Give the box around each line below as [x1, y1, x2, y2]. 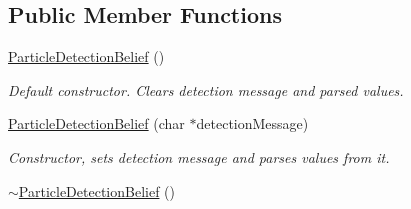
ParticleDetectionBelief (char [8, 113, 185, 134]
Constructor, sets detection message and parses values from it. [8, 146, 390, 167]
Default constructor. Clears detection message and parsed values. [8, 79, 404, 100]
